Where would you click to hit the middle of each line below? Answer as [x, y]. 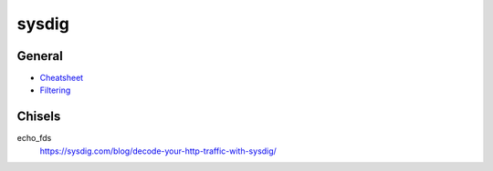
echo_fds [34, 138]
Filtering [55, 90]
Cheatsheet [62, 78]
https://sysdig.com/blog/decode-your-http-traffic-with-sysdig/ [158, 151]
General [40, 56]
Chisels [39, 117]
